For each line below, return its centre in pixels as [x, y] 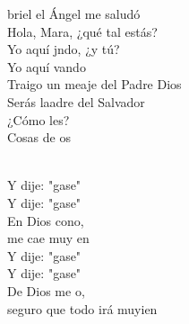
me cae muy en [48, 238]
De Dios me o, [46, 290]
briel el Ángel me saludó [74, 13]
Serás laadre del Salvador [76, 101]
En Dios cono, [46, 220]
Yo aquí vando [47, 66]
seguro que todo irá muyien [82, 308]
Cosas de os [39, 137]
